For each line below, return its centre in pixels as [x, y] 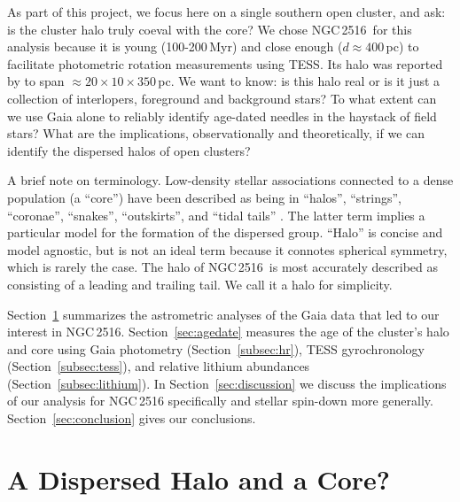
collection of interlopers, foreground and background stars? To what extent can [222, 98]
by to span [36, 81]
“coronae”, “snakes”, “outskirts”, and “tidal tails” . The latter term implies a [216, 215]
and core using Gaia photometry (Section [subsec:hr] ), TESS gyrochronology [216, 348]
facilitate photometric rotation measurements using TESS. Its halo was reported [225, 63]
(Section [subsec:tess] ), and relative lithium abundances [159, 366]
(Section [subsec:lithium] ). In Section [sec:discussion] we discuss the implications [227, 383]
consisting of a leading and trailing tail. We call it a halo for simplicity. [200, 284]
